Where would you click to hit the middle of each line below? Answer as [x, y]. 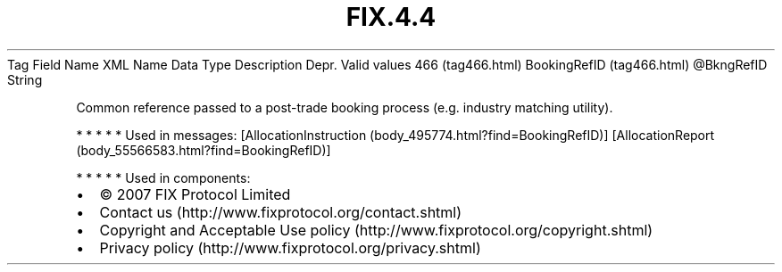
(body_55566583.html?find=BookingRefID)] [204, 150]
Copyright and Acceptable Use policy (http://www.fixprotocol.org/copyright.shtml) [376, 230]
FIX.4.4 [391, 17]
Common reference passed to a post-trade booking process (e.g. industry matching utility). [345, 107]
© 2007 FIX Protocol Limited [195, 194]
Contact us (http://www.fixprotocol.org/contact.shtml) [281, 212]
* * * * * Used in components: [163, 177]
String [25, 79]
